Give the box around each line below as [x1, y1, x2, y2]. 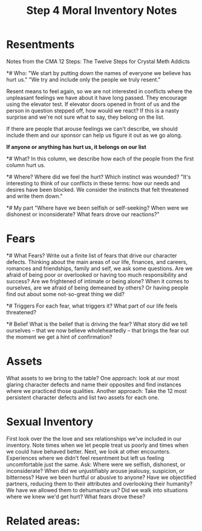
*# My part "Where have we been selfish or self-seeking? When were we [6, 204, 189, 211]
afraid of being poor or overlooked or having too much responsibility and [6, 271, 187, 279]
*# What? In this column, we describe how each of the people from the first [6, 155, 194, 162]
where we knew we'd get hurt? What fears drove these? [6, 493, 146, 500]
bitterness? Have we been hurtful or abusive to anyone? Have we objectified [6, 473, 197, 481]
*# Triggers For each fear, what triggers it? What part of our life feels [6, 302, 178, 309]
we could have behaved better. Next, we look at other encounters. [6, 447, 171, 455]
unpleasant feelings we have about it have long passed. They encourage [6, 94, 187, 101]
